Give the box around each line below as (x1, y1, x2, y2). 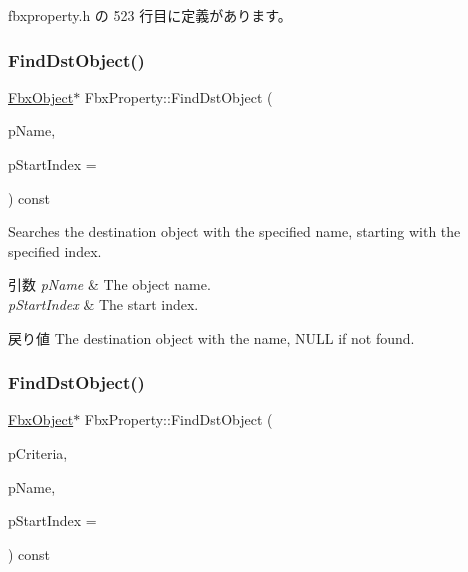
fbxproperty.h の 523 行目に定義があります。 (8, 5, 292, 25)
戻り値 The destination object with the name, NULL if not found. (8, 327, 415, 348)
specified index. (8, 240, 102, 261)
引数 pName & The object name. (8, 274, 211, 295)
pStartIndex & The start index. (8, 293, 199, 314)
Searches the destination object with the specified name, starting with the (8, 221, 461, 242)
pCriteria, (8, 442, 68, 463)
